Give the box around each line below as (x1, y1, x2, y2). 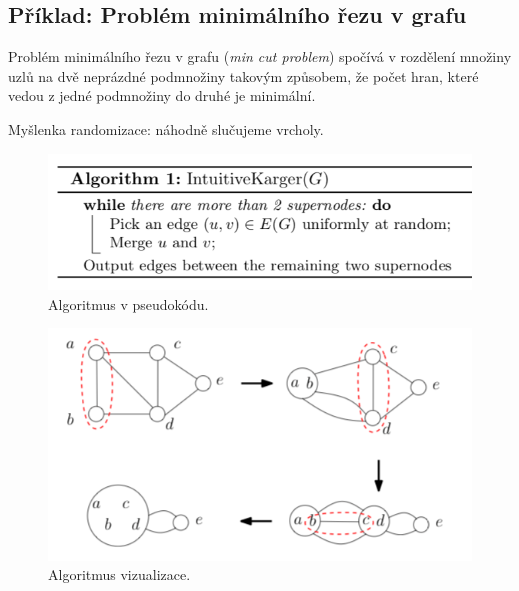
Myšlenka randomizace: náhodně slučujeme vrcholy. (8, 118, 324, 139)
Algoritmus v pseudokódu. (48, 293, 209, 314)
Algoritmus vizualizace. (48, 564, 191, 585)
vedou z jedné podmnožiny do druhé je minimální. (8, 85, 316, 106)
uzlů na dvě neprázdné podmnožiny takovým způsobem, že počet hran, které (8, 65, 479, 86)
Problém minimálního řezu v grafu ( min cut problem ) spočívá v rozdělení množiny (8, 46, 512, 67)
